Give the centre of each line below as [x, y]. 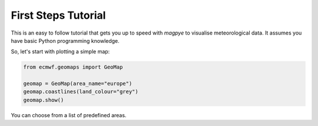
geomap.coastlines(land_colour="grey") [81, 92]
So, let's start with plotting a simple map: [60, 52]
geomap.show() [44, 100]
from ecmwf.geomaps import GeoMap [73, 67]
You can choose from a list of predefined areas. [69, 115]
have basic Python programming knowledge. [65, 40]
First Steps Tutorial [58, 15]
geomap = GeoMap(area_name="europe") [78, 84]
